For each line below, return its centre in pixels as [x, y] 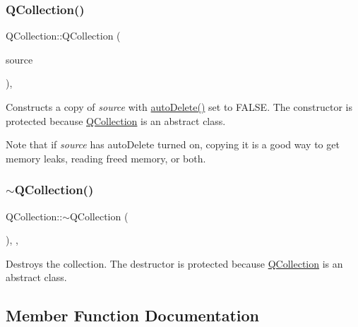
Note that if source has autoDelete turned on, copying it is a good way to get [173, 144]
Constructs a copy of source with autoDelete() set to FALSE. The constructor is [179, 107]
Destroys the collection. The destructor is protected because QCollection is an [174, 263]
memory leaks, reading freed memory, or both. [106, 158]
